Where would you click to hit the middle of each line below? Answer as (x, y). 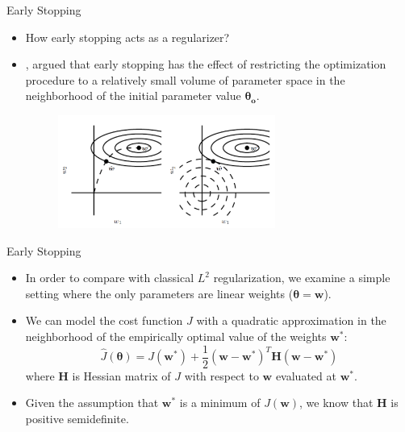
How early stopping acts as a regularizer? (127, 37)
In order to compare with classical (110, 278)
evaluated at (306, 375)
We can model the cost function (104, 320)
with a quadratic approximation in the (291, 320)
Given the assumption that (92, 403)
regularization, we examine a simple (302, 278)
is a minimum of (220, 403)
